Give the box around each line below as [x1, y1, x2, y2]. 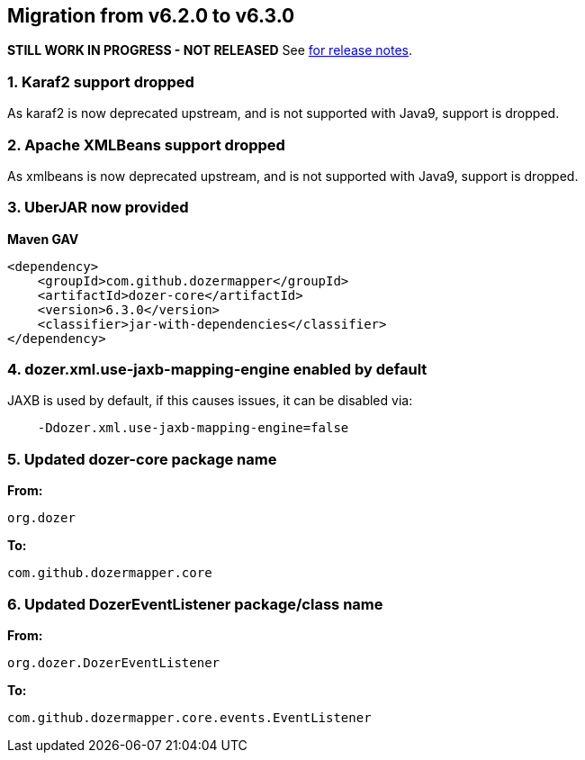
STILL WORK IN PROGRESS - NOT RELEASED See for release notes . [7, 42, 413, 59]
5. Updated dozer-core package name [7, 449, 277, 468]
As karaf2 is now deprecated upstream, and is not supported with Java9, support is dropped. [7, 105, 560, 122]
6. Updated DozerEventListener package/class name [7, 594, 383, 613]
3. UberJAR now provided [7, 198, 189, 217]
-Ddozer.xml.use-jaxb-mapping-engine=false [37, 421, 349, 436]
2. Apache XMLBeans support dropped [7, 135, 285, 154]
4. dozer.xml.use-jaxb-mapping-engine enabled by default [7, 360, 427, 379]
